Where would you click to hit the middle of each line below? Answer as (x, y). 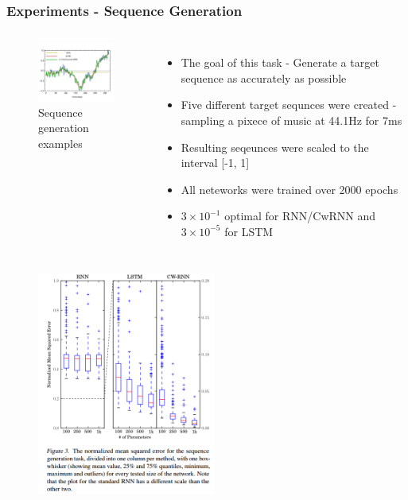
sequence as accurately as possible (264, 78)
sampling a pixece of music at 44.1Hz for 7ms (291, 120)
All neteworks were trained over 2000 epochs (289, 189)
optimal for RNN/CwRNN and (300, 216)
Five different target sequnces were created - (289, 105)
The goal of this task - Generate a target (280, 62)
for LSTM (249, 231)
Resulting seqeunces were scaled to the (275, 147)
